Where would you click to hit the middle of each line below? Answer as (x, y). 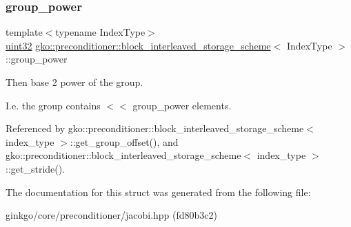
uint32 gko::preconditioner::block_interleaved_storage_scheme (138, 45)
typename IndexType (100, 32)
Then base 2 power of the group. (74, 82)
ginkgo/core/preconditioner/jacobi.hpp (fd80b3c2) (112, 215)
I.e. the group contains (53, 105)
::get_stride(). (36, 168)
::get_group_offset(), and (124, 141)
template (24, 32)
